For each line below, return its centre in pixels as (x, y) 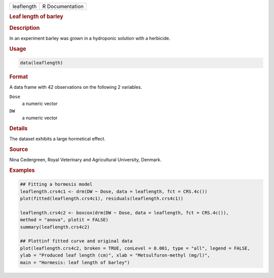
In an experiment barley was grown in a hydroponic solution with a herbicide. (90, 38)
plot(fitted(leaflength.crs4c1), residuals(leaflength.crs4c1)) (102, 199)
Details (19, 128)
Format (19, 77)
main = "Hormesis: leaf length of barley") (75, 262)
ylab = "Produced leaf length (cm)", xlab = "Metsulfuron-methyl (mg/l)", (115, 255)
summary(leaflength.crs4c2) (55, 227)
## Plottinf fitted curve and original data (76, 241)
